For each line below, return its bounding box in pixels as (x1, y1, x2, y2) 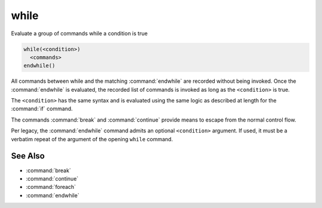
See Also (11, 151, 45, 161)
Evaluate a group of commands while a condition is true (11, 30, 148, 37)
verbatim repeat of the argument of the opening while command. (11, 135, 173, 142)
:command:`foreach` (26, 184, 76, 191)
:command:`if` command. (11, 105, 73, 113)
